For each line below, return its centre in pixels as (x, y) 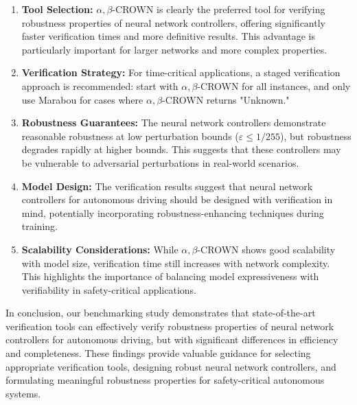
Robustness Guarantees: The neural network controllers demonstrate (174, 123)
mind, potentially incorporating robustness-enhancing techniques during (173, 212)
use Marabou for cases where (82, 99)
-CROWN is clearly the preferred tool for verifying (219, 9)
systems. (23, 393)
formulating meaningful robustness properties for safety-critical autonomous (165, 380)
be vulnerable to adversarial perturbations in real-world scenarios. (160, 162)
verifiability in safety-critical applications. (109, 289)
